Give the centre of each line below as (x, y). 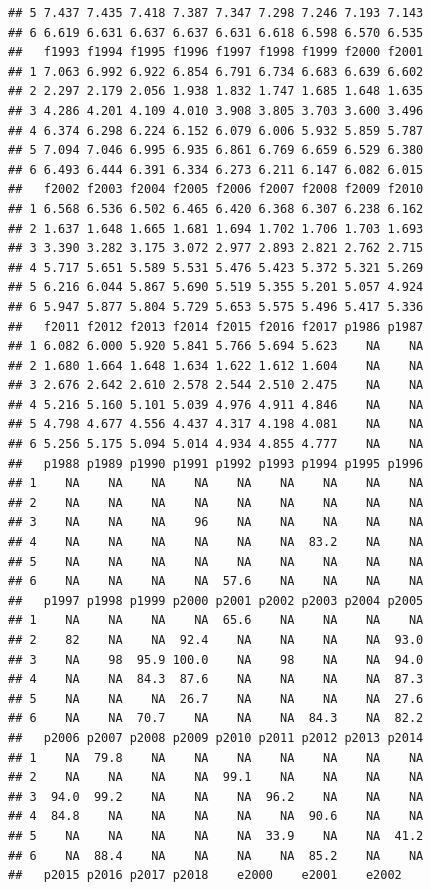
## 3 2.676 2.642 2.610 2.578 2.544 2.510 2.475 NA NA (216, 385)
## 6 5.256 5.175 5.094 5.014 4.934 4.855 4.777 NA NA (216, 444)
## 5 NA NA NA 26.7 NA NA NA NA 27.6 (216, 698)
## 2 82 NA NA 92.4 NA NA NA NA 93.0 (216, 640)
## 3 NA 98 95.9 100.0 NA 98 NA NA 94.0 (216, 659)
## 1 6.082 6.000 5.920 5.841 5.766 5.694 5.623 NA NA (216, 346)
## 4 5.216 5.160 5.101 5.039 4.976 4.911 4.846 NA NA (216, 404)
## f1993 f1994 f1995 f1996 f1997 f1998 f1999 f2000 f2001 (216, 52)
